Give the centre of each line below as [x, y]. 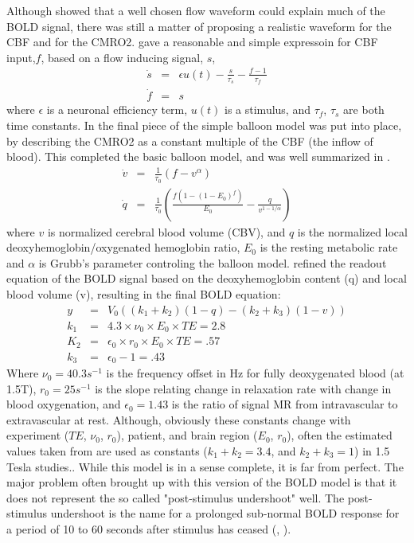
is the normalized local [352, 231]
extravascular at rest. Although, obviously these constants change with [179, 419]
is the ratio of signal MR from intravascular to [285, 404]
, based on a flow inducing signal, [122, 57]
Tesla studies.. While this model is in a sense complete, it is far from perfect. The [205, 466]
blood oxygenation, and [64, 404]
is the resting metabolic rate [329, 247]
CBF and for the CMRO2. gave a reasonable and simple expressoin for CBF [192, 42]
